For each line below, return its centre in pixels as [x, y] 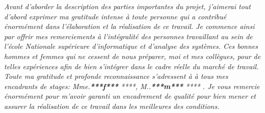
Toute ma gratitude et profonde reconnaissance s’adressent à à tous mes [116, 76]
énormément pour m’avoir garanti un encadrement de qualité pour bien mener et [130, 96]
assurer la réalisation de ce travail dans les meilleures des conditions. [112, 106]
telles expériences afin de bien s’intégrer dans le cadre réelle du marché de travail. [131, 66]
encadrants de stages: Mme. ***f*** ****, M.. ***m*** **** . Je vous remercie [132, 86]
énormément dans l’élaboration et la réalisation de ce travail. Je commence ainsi [129, 26]
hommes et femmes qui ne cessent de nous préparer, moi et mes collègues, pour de [132, 56]
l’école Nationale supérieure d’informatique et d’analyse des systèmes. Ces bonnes [131, 46]
